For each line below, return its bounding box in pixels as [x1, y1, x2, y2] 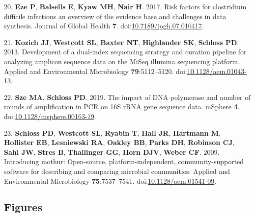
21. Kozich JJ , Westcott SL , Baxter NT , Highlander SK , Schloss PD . [4, 37, 239, 47]
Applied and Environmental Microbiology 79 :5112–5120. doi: [4, 66, 187, 76]
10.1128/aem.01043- [187, 66, 247, 76]
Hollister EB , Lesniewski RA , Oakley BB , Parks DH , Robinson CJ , [4, 137, 235, 147]
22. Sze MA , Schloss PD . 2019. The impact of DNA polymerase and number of [4, 92, 251, 102]
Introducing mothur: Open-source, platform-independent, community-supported [4, 156, 244, 167]
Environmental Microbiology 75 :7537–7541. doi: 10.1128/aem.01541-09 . [4, 175, 217, 186]
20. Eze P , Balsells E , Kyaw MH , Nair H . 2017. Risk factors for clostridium [4, 1, 247, 11]
